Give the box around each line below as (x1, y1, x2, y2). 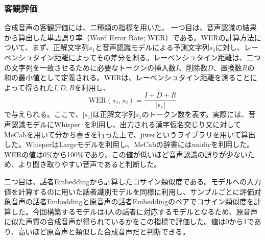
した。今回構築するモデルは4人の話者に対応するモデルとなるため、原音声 (11, 206, 258, 217)
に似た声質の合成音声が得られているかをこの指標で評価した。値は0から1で (4, 216, 254, 227)
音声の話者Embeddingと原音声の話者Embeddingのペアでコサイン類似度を (11, 196, 254, 207)
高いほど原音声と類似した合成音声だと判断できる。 (18, 226, 190, 236)
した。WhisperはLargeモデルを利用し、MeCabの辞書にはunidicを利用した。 (4, 139, 254, 150)
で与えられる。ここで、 (4, 109, 83, 119)
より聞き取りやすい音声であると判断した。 (18, 159, 161, 170)
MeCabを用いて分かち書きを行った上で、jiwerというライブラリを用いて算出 (4, 129, 256, 139)
